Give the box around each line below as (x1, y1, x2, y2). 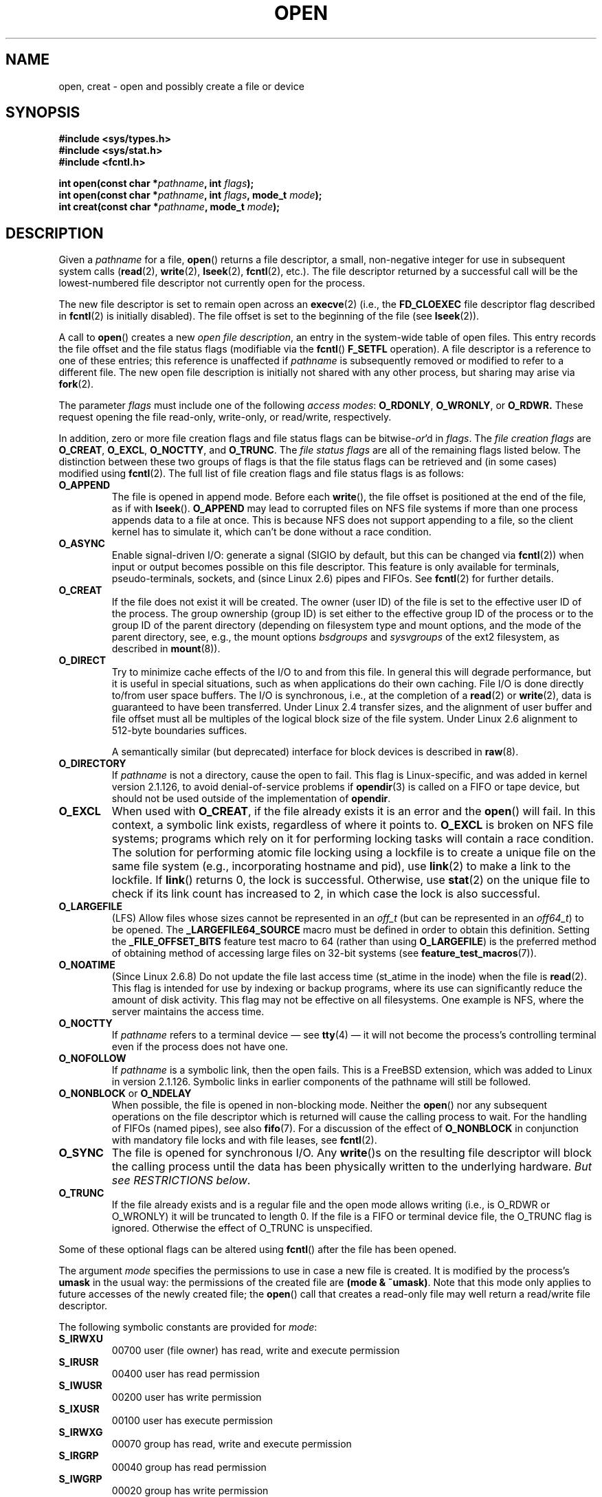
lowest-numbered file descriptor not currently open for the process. (58, 277, 366, 289)
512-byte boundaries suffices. (111, 724, 247, 737)
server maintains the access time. (111, 1006, 265, 1018)
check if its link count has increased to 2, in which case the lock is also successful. (111, 887, 541, 901)
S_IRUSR (58, 1356, 99, 1368)
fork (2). (58, 378, 94, 390)
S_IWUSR (58, 1379, 102, 1392)
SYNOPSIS (5, 104, 80, 122)
